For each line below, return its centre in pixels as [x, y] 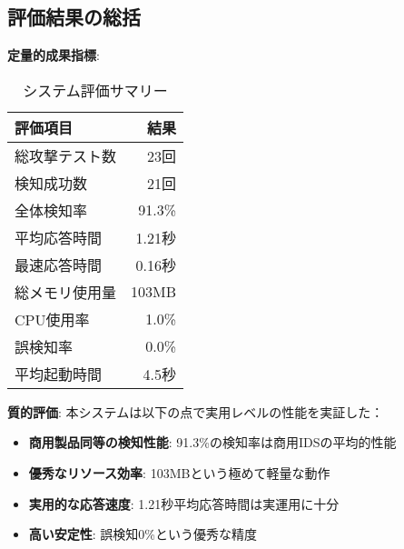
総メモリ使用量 [66, 292]
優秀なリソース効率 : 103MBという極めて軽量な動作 [179, 472]
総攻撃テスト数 [66, 155]
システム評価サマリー [95, 90]
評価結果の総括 [74, 17]
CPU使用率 [52, 319]
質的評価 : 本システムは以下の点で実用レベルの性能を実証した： [196, 411]
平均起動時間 [59, 374]
